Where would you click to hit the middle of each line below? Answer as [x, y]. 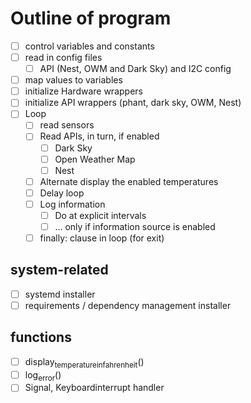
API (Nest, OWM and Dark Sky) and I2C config [135, 69]
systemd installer [60, 294]
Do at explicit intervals [100, 215]
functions [41, 337]
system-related [59, 270]
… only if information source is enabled [135, 226]
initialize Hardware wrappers [83, 91]
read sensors [67, 125]
